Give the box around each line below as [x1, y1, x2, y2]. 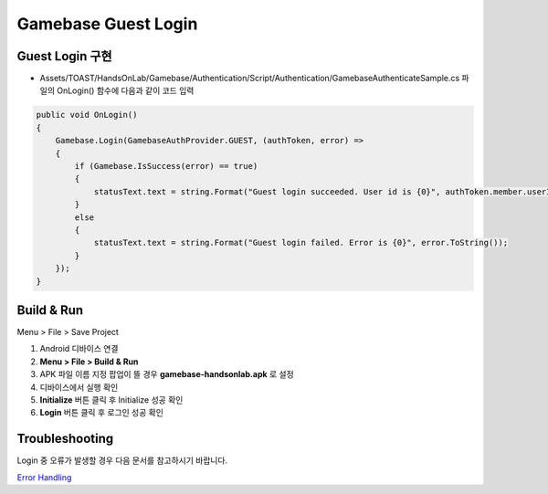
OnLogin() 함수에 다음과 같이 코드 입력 [56, 85, 195, 96]
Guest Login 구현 [16, 48, 113, 64]
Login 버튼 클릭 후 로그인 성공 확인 [39, 407, 164, 418]
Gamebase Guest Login [16, 14, 198, 34]
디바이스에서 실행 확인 [39, 382, 119, 393]
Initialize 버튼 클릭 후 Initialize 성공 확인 [39, 394, 184, 405]
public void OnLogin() [36, 110, 138, 121]
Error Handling [16, 471, 72, 483]
